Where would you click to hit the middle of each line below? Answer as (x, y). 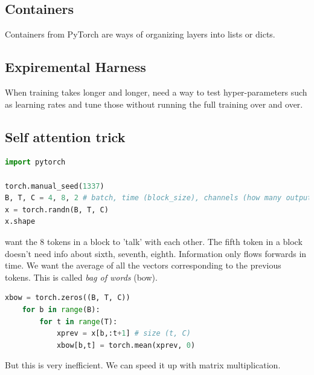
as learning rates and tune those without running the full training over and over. (154, 104)
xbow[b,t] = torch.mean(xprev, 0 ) (126, 345)
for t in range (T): (78, 321)
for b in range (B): (61, 309)
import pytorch (35, 162)
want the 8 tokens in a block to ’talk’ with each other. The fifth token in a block (154, 241)
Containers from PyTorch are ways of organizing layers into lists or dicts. (140, 34)
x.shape (20, 222)
